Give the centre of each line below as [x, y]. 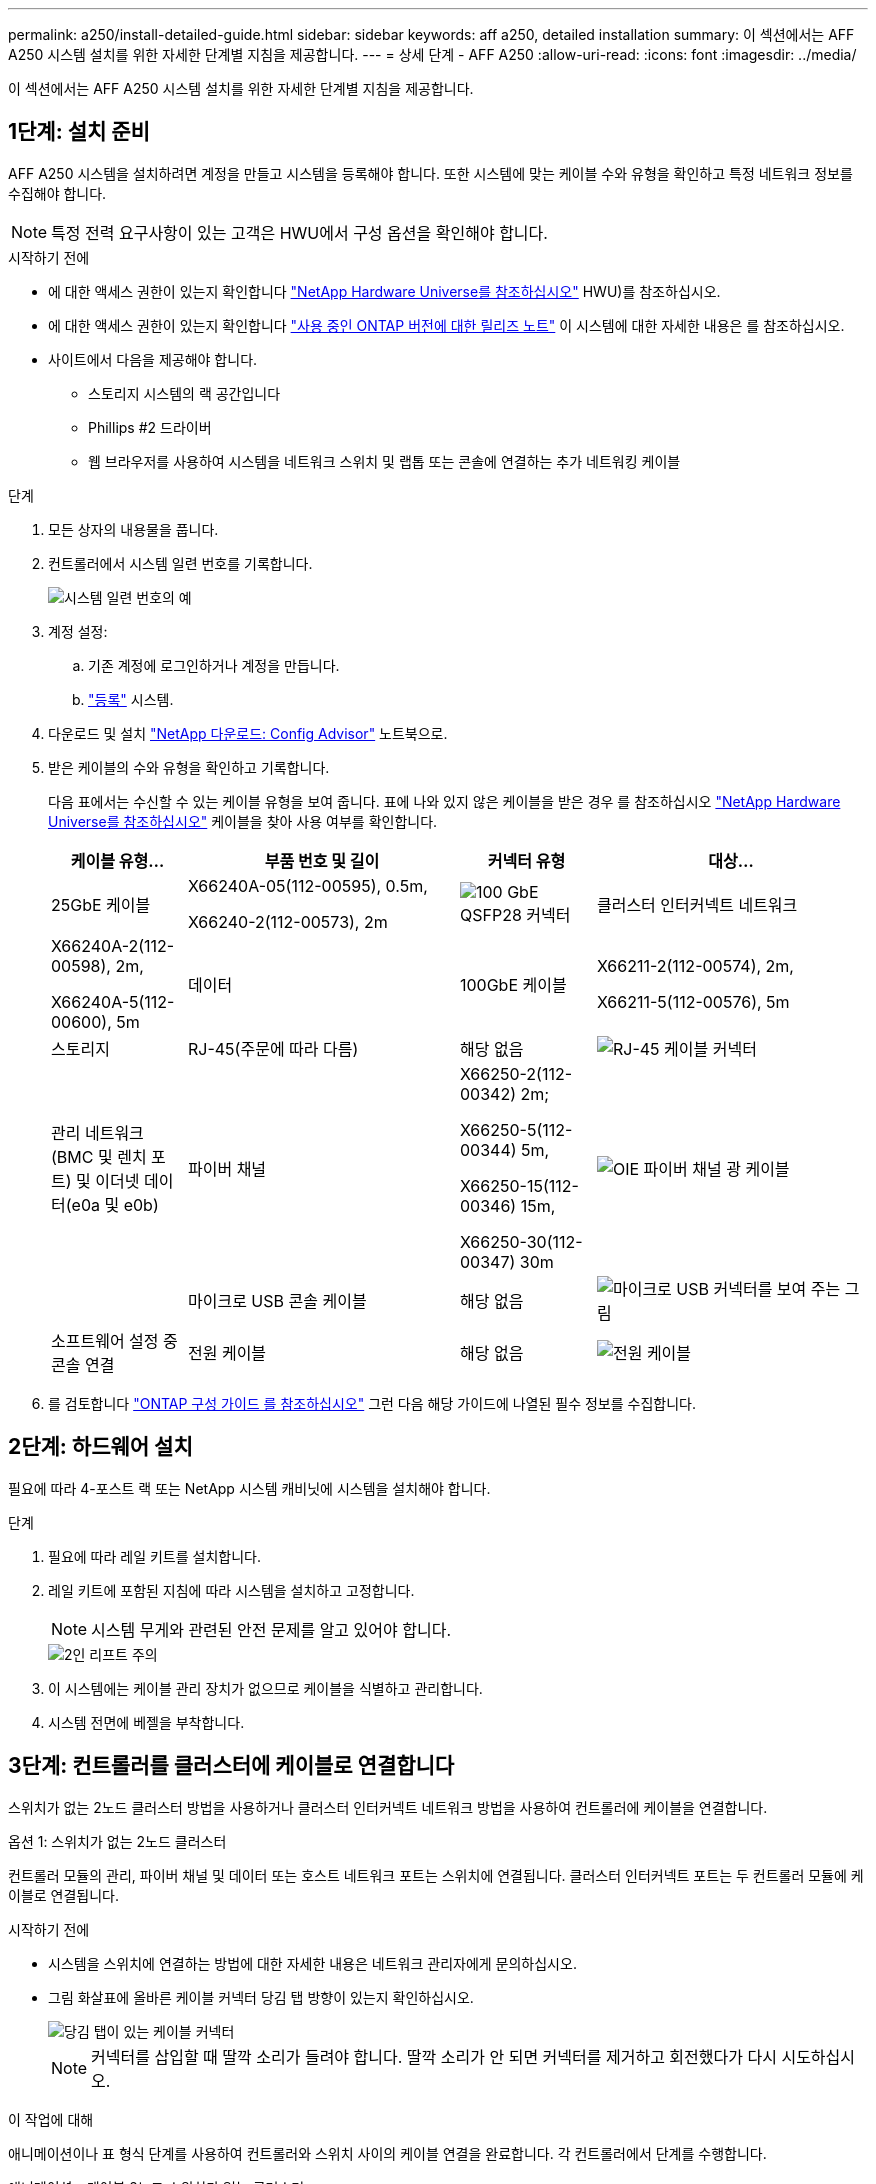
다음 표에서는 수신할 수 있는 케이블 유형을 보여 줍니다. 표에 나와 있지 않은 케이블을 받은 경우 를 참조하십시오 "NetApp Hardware [444, 801]
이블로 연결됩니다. [64, 1895]
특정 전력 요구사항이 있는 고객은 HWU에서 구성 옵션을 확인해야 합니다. [299, 232]
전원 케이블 [227, 1352]
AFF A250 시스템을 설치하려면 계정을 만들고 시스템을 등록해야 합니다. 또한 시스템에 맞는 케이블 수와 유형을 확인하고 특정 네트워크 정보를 [430, 173]
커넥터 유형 [526, 860]
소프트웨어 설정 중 [114, 1340]
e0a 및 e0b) [115, 1204]
